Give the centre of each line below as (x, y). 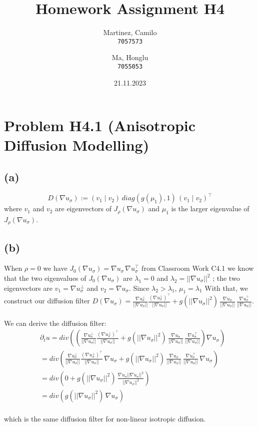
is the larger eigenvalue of (210, 208)
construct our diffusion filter (47, 301)
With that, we (226, 288)
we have (55, 268)
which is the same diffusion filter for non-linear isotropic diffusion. (105, 419)
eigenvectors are (28, 288)
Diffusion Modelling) (77, 145)
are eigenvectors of (83, 208)
